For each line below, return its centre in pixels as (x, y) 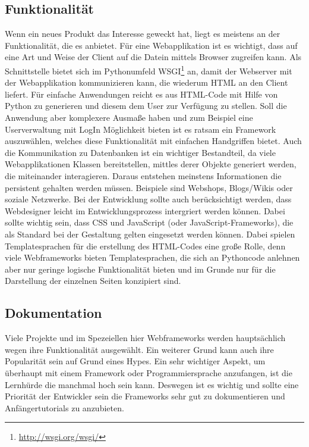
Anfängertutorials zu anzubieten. (64, 407)
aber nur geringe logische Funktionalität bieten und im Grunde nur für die (140, 269)
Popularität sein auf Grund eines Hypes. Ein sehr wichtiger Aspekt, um (135, 361)
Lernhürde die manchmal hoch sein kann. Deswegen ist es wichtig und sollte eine (152, 384)
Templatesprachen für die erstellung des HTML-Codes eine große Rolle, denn (145, 246)
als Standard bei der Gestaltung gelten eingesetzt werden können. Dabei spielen (150, 234)
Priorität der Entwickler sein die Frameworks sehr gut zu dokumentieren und (145, 396)
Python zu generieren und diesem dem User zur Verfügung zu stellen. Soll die (146, 106)
